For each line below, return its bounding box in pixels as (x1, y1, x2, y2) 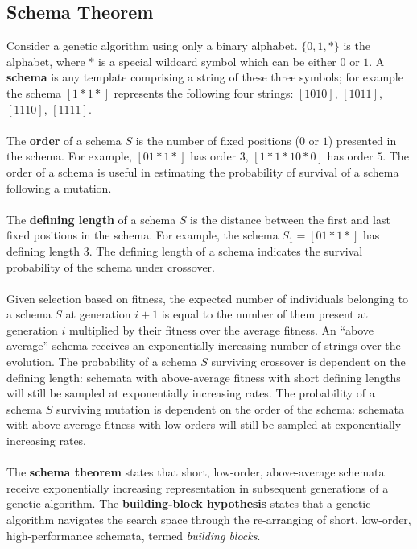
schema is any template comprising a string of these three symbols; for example (6, 69, 403, 85)
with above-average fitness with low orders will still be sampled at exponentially (6, 416, 402, 433)
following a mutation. (6, 179, 112, 196)
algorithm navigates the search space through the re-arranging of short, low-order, (6, 511, 411, 528)
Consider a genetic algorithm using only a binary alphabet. (6, 37, 298, 54)
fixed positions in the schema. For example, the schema (6, 227, 279, 243)
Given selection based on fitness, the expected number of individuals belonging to (6, 289, 409, 306)
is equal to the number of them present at (161, 306, 368, 322)
